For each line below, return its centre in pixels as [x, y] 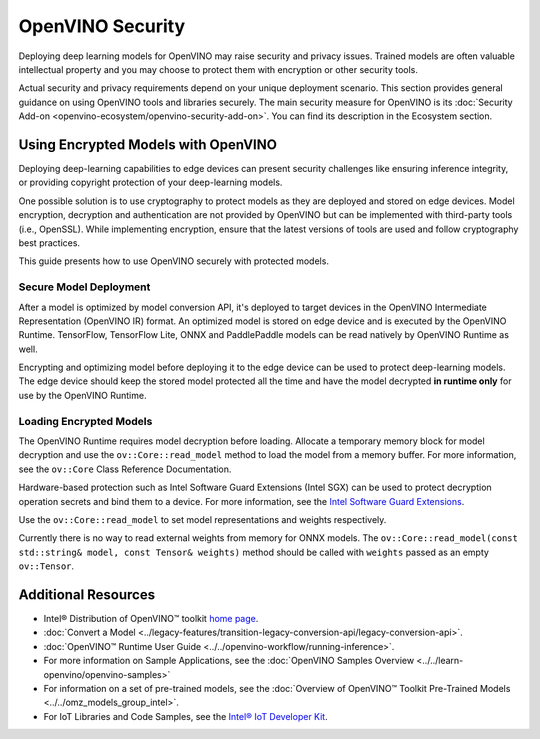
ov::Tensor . [46, 566]
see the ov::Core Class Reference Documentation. [125, 469]
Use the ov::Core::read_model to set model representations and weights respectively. [202, 519]
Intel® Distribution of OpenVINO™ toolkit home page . [151, 619]
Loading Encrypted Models [85, 421]
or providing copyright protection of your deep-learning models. [150, 182]
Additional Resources [86, 594]
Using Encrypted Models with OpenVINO [147, 144]
